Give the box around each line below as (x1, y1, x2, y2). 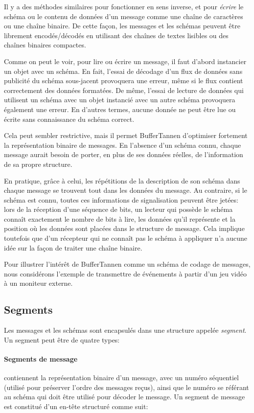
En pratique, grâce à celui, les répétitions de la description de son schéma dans (4, 175, 240, 185)
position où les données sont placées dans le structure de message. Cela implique (4, 223, 245, 233)
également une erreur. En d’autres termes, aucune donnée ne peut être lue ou (4, 104, 236, 114)
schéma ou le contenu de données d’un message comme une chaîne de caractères (4, 11, 243, 21)
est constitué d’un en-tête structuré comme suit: (4, 401, 148, 411)
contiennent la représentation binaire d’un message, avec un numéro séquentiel (4, 372, 239, 383)
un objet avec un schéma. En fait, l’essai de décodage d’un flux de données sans (4, 66, 243, 76)
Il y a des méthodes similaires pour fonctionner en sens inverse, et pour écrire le (4, 1, 244, 11)
